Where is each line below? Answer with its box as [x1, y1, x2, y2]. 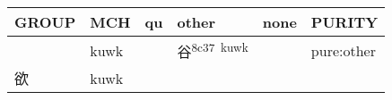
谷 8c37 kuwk [177, 38, 248, 62]
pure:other [310, 39, 376, 61]
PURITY [310, 12, 379, 32]
